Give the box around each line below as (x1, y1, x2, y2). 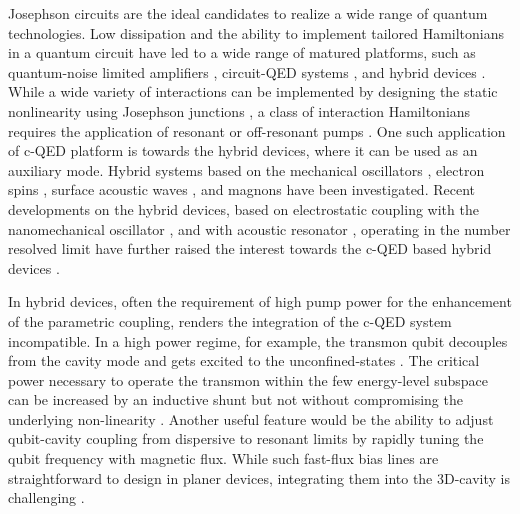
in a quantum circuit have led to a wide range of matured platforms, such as (8, 42, 476, 63)
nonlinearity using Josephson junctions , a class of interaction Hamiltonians (8, 100, 471, 121)
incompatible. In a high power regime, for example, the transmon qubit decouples (8, 330, 508, 351)
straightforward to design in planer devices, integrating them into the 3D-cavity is (8, 467, 510, 488)
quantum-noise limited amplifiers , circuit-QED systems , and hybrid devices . (8, 61, 486, 82)
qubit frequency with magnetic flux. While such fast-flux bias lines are (8, 448, 439, 469)
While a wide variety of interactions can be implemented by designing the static (8, 81, 498, 102)
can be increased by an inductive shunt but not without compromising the (8, 389, 463, 410)
